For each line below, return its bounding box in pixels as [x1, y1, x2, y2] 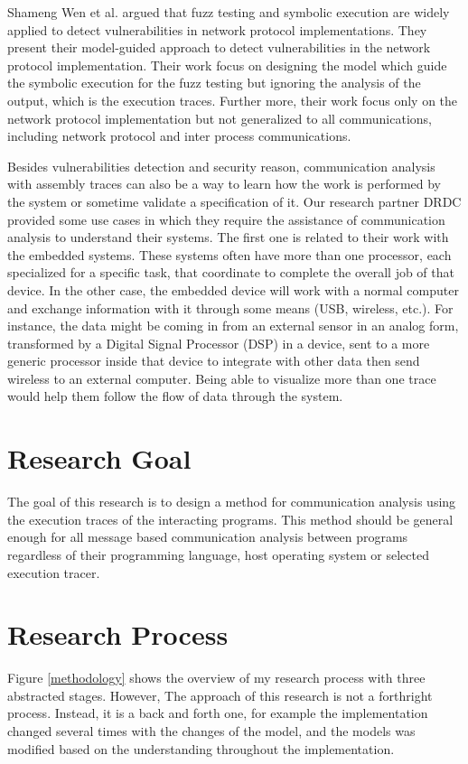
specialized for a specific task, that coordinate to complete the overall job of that [7, 263, 454, 282]
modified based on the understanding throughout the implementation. [7, 739, 395, 758]
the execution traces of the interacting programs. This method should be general [7, 509, 454, 528]
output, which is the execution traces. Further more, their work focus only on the [7, 90, 458, 109]
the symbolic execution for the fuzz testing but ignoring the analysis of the [7, 73, 421, 92]
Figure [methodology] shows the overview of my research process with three [7, 668, 426, 687]
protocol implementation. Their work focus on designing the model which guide [7, 55, 447, 74]
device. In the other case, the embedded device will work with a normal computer [7, 280, 459, 299]
